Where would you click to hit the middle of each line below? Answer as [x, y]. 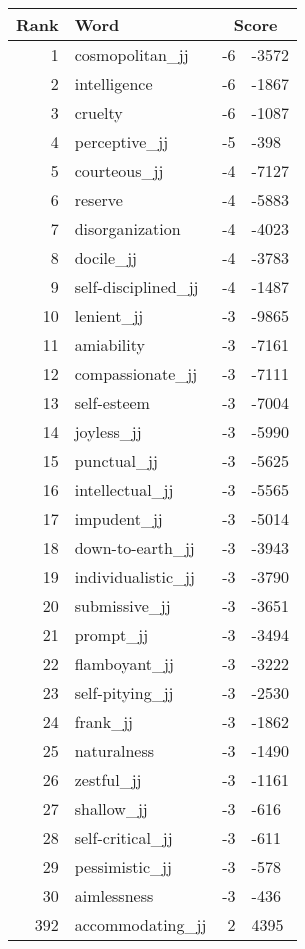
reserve [98, 199]
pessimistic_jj [123, 866]
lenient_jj [109, 315]
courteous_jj [119, 170]
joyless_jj [108, 431]
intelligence [113, 83]
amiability [109, 344]
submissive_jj [122, 605]
